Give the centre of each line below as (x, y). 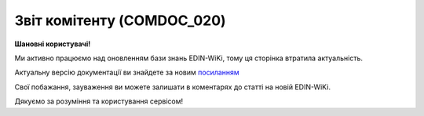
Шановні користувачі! (53, 44)
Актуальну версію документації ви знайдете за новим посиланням (127, 72)
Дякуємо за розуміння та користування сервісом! (99, 101)
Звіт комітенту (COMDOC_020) (121, 20)
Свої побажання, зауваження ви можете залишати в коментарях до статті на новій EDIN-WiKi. (173, 87)
